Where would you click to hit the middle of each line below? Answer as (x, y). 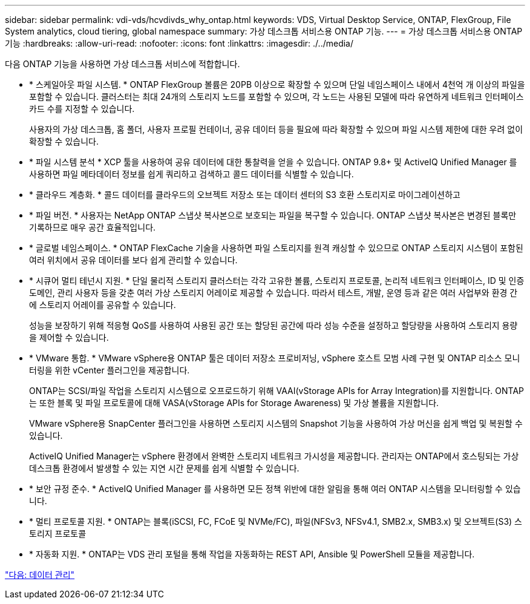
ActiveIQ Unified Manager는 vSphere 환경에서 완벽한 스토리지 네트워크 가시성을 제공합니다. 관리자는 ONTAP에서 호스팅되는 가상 (274, 456)
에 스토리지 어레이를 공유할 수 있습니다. (103, 305)
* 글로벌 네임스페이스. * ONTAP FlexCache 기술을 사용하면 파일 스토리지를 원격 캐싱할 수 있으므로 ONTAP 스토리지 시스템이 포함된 (276, 248)
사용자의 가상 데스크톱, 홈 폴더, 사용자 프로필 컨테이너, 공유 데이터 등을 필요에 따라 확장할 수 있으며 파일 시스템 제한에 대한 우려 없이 (276, 129)
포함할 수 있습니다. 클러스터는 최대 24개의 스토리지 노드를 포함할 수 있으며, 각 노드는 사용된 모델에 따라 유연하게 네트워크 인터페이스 (276, 97)
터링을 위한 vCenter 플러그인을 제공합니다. (110, 370)
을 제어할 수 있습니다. (69, 337)
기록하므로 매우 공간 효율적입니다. (93, 227)
